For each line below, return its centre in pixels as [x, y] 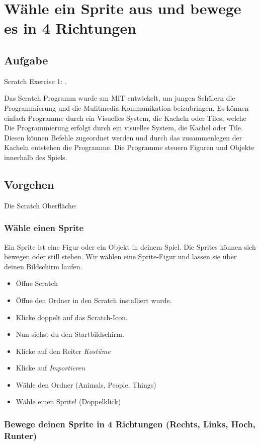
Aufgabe [26, 60]
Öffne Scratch [37, 283]
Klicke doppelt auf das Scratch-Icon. [72, 317]
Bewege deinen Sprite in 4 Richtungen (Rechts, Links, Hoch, [130, 424]
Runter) [20, 435]
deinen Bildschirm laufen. [43, 266]
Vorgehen [29, 184]
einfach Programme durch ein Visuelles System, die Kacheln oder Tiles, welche [125, 118]
